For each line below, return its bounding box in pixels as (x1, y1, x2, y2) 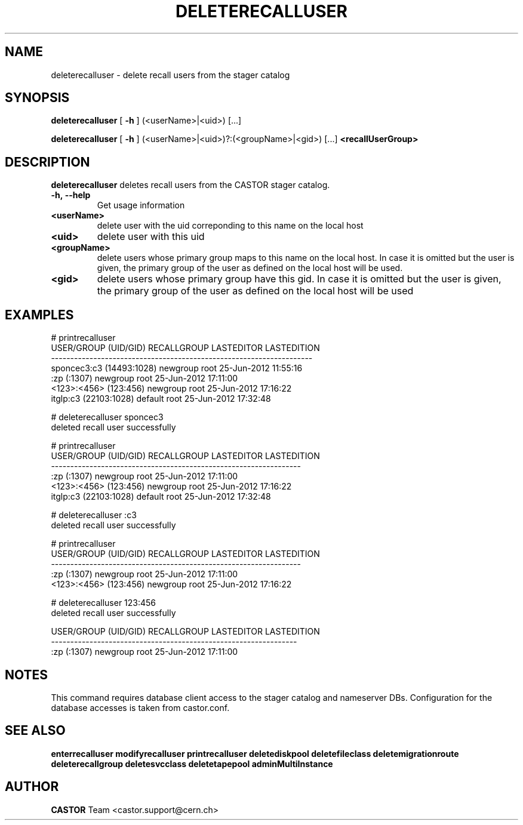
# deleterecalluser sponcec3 (51, 412, 164, 423)
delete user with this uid (97, 230, 205, 243)
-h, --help (51, 190, 91, 201)
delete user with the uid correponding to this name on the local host (97, 220, 364, 231)
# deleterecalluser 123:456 (51, 598, 156, 608)
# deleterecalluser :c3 (51, 510, 137, 521)
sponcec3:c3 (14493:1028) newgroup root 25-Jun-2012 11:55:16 (51, 363, 303, 374)
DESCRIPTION (5, 154, 90, 170)
